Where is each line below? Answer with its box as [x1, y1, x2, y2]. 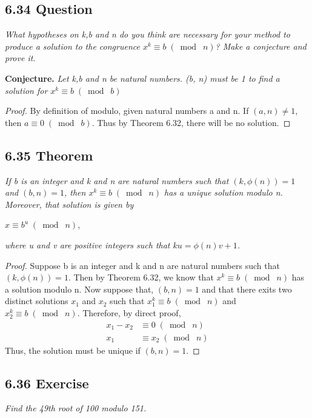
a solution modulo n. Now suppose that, [5, 282, 154, 295]
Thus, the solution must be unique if [5, 343, 141, 356]
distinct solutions [5, 294, 68, 307]
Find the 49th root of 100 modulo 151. [5, 402, 147, 414]
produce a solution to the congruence [5, 39, 140, 52]
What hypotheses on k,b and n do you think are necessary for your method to [5, 28, 290, 41]
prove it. [5, 51, 36, 64]
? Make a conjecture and [215, 39, 307, 52]
